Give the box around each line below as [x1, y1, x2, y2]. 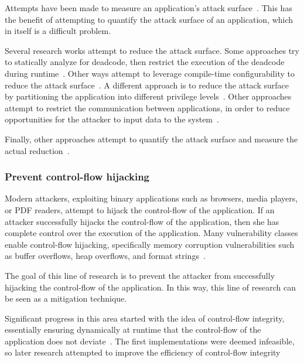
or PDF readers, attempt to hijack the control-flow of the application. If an [5, 203, 275, 216]
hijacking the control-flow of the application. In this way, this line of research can [5, 281, 296, 293]
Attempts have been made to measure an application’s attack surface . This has [5, 2, 292, 13]
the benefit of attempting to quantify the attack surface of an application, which [5, 13, 293, 25]
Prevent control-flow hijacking [5, 169, 150, 184]
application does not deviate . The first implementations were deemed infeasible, [5, 334, 295, 347]
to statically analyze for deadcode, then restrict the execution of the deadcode [5, 56, 285, 68]
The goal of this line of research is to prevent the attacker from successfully [5, 269, 275, 281]
